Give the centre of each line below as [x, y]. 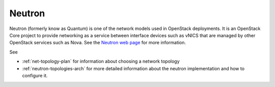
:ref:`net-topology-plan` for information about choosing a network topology [101, 62]
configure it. [35, 75]
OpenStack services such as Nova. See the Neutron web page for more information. [98, 43]
